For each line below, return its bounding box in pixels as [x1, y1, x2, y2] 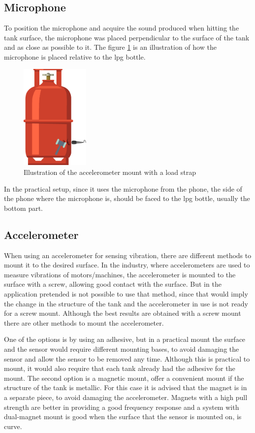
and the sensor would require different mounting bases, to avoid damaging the [4, 343, 239, 354]
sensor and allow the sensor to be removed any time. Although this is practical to [4, 353, 250, 364]
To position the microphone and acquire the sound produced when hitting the [4, 23, 239, 33]
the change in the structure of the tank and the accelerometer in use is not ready [4, 298, 248, 308]
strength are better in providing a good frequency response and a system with [4, 401, 239, 412]
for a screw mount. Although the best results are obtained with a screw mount [4, 308, 241, 318]
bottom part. [4, 202, 43, 213]
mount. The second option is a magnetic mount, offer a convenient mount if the [4, 372, 244, 383]
